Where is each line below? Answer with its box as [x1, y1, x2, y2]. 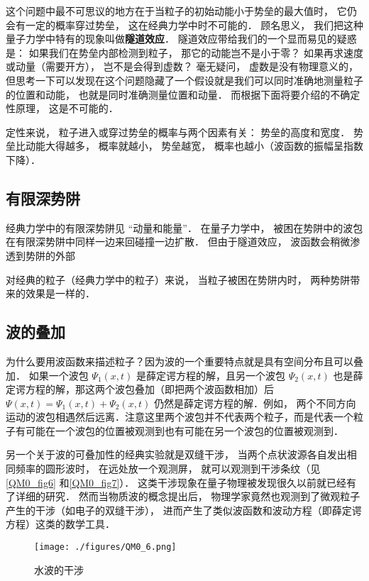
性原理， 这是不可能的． [6, 101, 119, 116]
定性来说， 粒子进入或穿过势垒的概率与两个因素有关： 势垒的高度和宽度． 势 [6, 124, 363, 139]
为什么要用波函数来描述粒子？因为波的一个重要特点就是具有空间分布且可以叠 [6, 353, 363, 368]
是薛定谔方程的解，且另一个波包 [136, 367, 286, 382]
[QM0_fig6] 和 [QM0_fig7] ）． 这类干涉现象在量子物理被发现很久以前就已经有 [6, 475, 356, 489]
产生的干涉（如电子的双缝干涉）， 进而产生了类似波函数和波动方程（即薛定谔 [6, 502, 362, 517]
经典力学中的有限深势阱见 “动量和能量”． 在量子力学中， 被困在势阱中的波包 [6, 220, 363, 235]
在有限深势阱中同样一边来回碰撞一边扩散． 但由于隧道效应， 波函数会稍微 [6, 234, 351, 249]
